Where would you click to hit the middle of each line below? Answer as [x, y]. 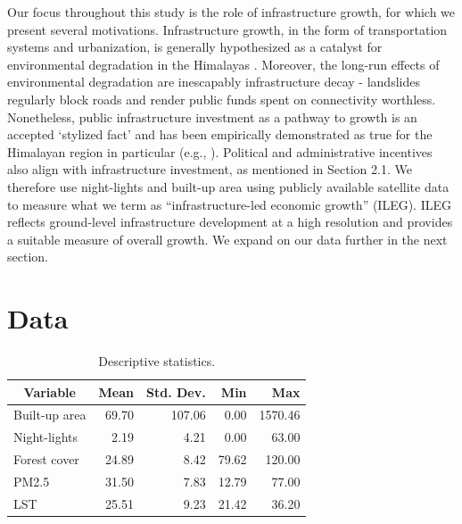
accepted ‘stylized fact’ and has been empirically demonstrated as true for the [220, 134]
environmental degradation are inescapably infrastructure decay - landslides [214, 82]
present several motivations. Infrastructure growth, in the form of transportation [227, 29]
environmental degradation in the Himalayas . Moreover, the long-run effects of [223, 64]
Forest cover [46, 459]
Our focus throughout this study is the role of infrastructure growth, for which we [231, 12]
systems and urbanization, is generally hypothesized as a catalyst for [195, 47]
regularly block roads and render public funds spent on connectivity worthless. [222, 99]
